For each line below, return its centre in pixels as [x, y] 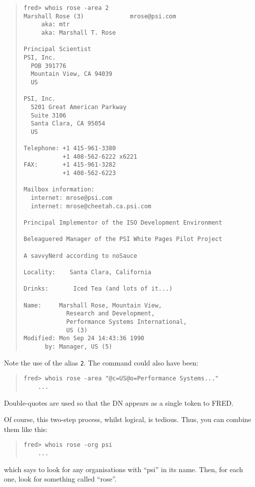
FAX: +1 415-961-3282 [70, 165]
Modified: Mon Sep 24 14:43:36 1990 [84, 338]
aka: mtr [55, 25]
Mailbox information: [59, 190]
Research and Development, [110, 314]
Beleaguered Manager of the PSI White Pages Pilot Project [123, 239]
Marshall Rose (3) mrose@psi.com [100, 16]
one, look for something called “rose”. [60, 479]
